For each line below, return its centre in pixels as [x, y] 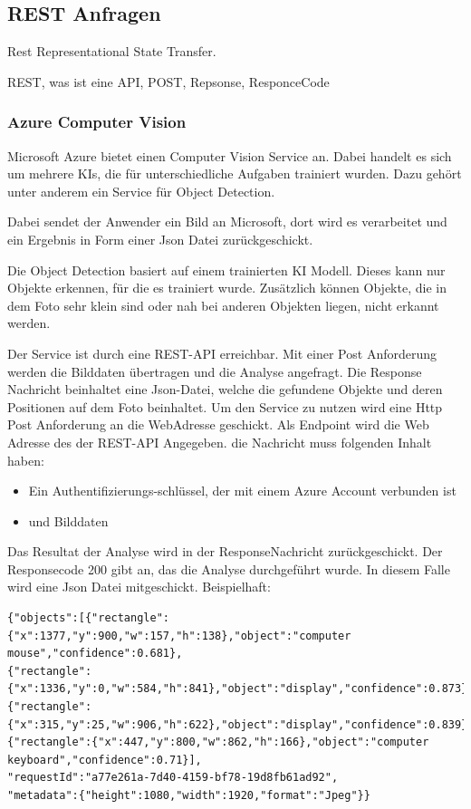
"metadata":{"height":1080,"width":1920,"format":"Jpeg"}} [189, 796]
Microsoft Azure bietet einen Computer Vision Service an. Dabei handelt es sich [230, 155]
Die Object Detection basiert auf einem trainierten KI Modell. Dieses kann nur [226, 270]
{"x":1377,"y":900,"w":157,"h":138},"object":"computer [179, 636]
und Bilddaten [68, 520]
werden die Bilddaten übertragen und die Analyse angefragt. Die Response [215, 371]
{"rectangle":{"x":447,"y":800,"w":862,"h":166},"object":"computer [218, 742]
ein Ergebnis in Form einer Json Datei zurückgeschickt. [160, 239]
